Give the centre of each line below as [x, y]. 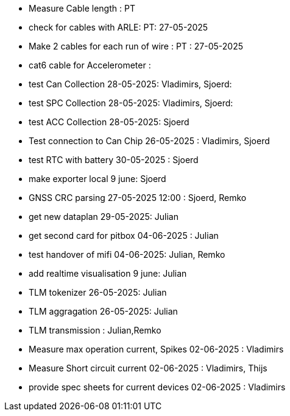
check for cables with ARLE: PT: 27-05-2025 [118, 27]
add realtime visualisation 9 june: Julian [108, 273]
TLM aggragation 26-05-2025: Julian [103, 311]
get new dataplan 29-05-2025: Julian [104, 217]
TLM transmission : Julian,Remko [95, 330]
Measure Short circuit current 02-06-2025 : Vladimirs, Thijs [148, 368]
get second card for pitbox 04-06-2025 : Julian [124, 235]
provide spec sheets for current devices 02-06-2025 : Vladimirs [157, 387]
